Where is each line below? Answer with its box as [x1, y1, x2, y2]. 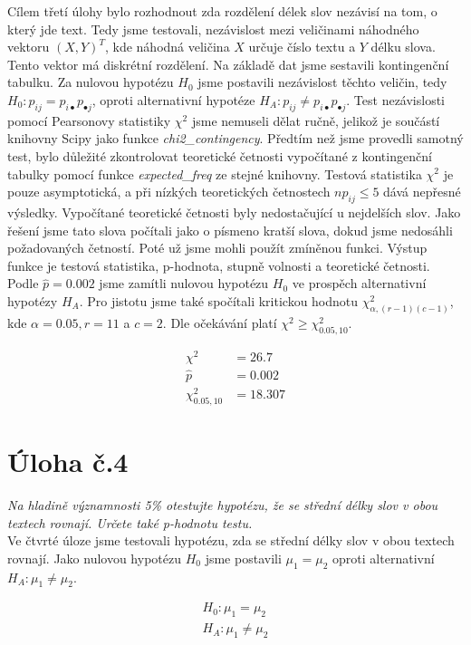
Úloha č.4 [7, 443, 129, 480]
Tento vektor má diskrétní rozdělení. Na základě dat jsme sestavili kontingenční [7, 54, 449, 73]
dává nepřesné [383, 182, 461, 201]
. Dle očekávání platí [162, 313, 277, 332]
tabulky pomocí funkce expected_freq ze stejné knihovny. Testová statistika [7, 164, 422, 183]
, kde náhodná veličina [104, 37, 230, 56]
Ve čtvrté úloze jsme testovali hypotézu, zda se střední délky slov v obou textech [7, 531, 455, 550]
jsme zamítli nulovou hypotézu [99, 274, 269, 293]
